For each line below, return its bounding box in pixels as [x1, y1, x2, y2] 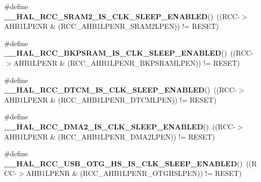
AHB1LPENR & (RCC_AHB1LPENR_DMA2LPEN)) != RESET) [4, 131, 215, 142]
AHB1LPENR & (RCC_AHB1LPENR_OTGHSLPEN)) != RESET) [26, 168, 242, 178]
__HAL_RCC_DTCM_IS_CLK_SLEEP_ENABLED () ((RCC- [4, 84, 237, 95]
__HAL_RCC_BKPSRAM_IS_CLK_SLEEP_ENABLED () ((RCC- [4, 48, 254, 58]
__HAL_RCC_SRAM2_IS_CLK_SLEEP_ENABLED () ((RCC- [4, 11, 240, 21]
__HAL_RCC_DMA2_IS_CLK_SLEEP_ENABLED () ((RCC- [4, 121, 236, 131]
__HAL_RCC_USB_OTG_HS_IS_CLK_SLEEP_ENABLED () [4, 158, 243, 168]
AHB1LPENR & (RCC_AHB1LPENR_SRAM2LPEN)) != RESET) [4, 21, 219, 31]
